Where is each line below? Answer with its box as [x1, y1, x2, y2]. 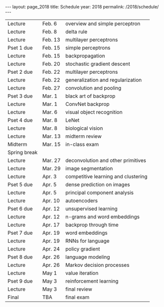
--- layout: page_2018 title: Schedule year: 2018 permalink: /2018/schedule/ [5, 4, 159, 9]
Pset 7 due [7, 229, 33, 236]
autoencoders [65, 197, 98, 204]
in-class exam [65, 141, 99, 148]
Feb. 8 [42, 28, 57, 35]
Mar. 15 [42, 141, 61, 148]
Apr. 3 [42, 173, 57, 180]
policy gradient [65, 246, 100, 252]
